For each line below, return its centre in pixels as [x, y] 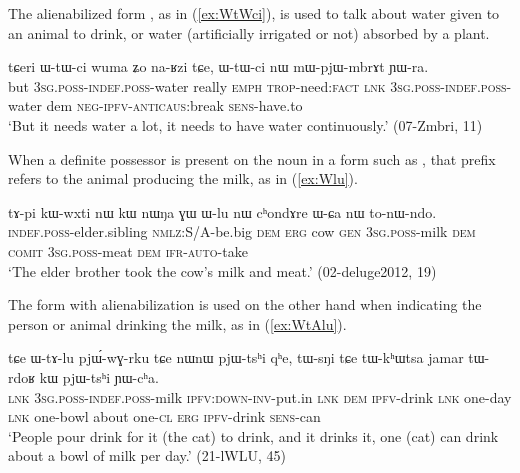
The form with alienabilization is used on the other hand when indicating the [245, 304]
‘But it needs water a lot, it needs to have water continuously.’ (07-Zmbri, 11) [245, 124]
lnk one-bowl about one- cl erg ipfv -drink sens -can [164, 416]
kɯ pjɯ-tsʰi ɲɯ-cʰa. [99, 376]
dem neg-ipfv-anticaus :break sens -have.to [174, 105]
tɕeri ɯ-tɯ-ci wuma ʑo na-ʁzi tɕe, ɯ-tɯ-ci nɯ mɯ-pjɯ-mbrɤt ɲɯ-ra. [218, 66]
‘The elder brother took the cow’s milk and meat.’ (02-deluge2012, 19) [222, 270]
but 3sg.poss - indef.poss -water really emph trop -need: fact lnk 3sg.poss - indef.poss [257, 85]
